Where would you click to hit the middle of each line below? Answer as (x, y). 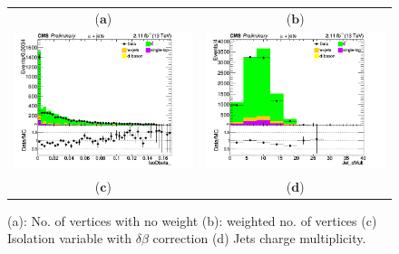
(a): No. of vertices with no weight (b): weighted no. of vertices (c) (192, 220)
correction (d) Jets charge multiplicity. (259, 238)
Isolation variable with (70, 238)
